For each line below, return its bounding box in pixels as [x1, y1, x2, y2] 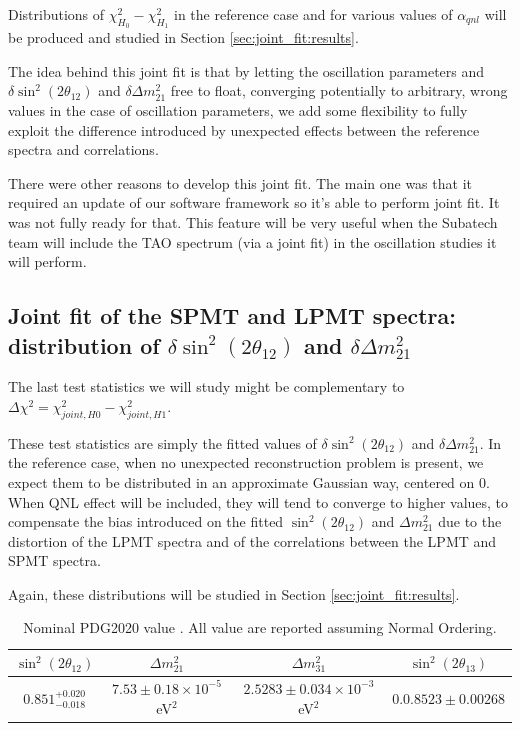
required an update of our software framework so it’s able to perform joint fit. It [8, 192, 500, 213]
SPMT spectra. [8, 550, 101, 571]
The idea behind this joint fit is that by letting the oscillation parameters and [8, 60, 485, 81]
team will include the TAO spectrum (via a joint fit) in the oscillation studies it [8, 231, 497, 252]
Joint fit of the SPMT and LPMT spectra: [8, 300, 457, 331]
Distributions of [8, 4, 105, 24]
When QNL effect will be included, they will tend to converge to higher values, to [8, 491, 509, 512]
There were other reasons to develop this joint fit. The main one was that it [8, 172, 472, 193]
